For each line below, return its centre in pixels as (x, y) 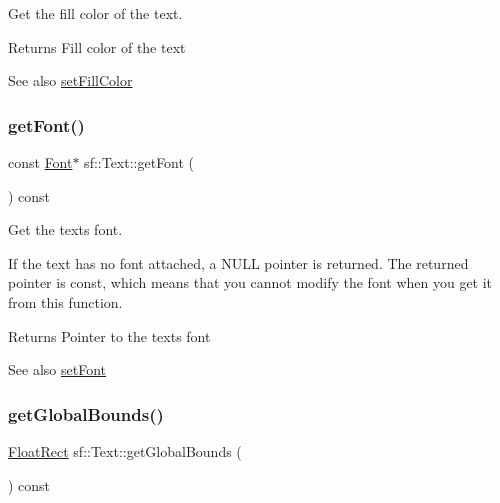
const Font (40, 162)
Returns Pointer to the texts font (109, 335)
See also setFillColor (70, 80)
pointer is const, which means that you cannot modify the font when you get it (250, 282)
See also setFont (57, 369)
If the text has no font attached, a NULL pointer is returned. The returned (238, 262)
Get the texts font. (65, 229)
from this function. (65, 301)
